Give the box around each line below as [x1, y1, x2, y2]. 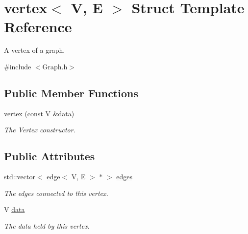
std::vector [4, 171, 35, 182]
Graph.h [42, 61, 68, 71]
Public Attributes [4, 149, 95, 164]
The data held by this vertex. [4, 220, 90, 231]
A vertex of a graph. [4, 45, 65, 55]
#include [4, 61, 31, 71]
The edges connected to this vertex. [4, 188, 108, 198]
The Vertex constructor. [4, 125, 75, 135]
